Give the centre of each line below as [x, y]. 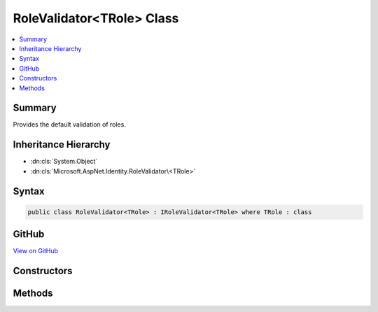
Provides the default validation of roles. [69, 125]
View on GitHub [36, 251]
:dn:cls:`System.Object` [64, 162]
